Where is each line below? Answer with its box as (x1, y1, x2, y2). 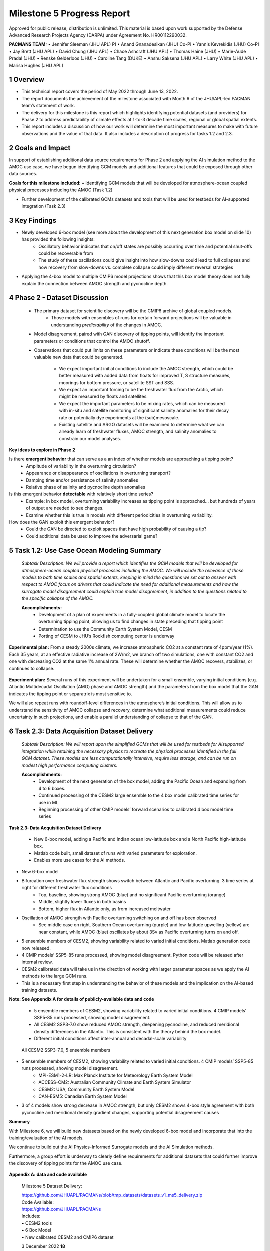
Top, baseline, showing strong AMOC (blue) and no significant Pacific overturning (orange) (38, 891, 226, 898)
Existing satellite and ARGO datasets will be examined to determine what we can (59, 421, 225, 427)
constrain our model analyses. (59, 435, 122, 441)
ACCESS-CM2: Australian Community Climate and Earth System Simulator (38, 1079, 191, 1085)
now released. (21, 945, 51, 951)
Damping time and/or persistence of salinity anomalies (26, 477, 138, 483)
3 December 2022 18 (21, 1243, 65, 1249)
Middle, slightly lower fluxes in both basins (38, 899, 126, 905)
